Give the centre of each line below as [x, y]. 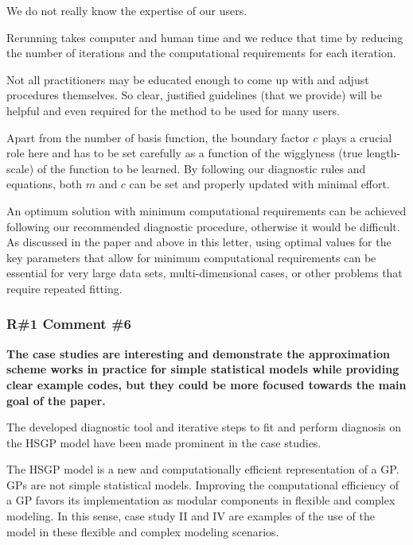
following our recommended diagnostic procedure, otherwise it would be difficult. [203, 226]
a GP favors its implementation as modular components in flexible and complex [201, 500]
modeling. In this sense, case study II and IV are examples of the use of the [191, 516]
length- [384, 153]
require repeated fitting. [64, 288]
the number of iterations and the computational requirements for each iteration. [201, 53]
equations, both [44, 184]
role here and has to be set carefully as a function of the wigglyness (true [185, 153]
